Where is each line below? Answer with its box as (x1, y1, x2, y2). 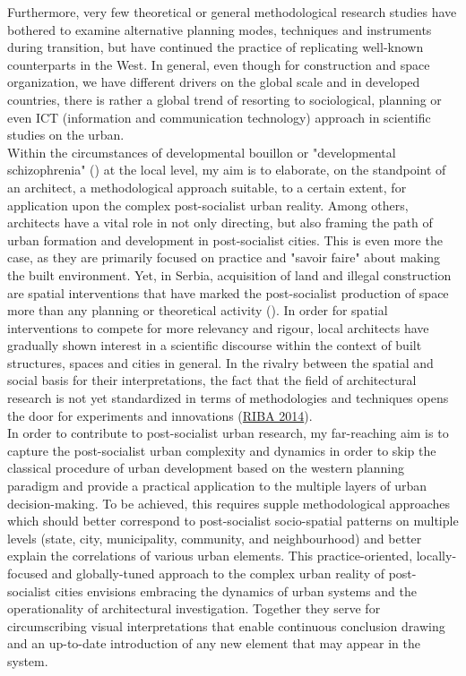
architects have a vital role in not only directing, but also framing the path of (7, 213, 433, 232)
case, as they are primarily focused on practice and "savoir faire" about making (7, 248, 441, 267)
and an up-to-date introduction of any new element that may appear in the (7, 634, 420, 653)
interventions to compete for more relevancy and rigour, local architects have (7, 318, 429, 337)
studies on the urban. (7, 125, 125, 144)
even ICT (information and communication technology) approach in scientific (7, 107, 431, 126)
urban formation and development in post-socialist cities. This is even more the (7, 230, 443, 249)
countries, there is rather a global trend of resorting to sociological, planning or (7, 90, 442, 108)
